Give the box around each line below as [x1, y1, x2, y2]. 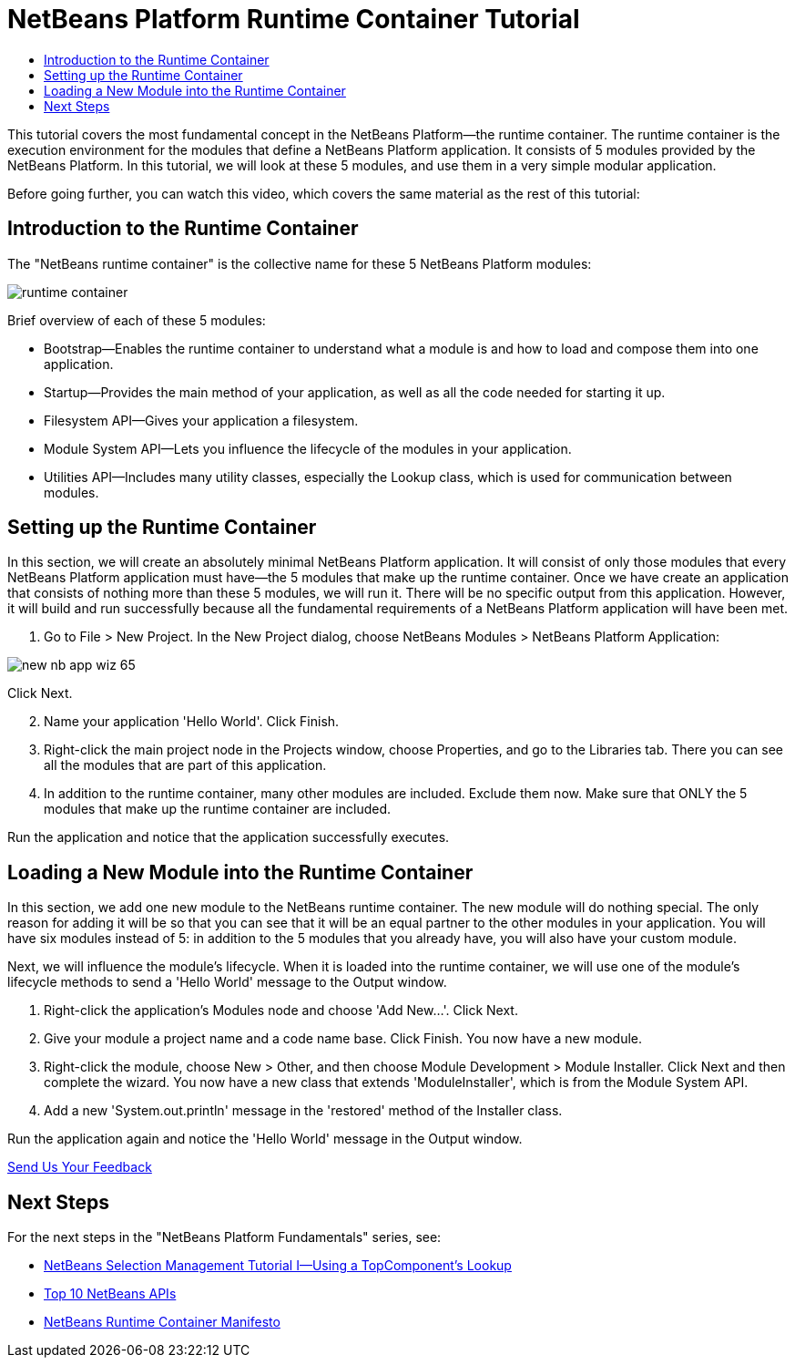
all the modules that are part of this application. [44, 757, 327, 774]
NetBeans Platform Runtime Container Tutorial [7, 4, 580, 35]
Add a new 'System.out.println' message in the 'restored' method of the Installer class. [44, 1103, 563, 1119]
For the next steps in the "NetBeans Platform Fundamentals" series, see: [7, 1229, 442, 1246]
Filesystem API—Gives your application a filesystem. [44, 412, 359, 428]
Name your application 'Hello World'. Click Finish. [44, 713, 340, 730]
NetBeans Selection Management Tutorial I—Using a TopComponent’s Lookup [44, 1257, 512, 1274]
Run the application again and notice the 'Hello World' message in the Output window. [7, 1131, 523, 1147]
